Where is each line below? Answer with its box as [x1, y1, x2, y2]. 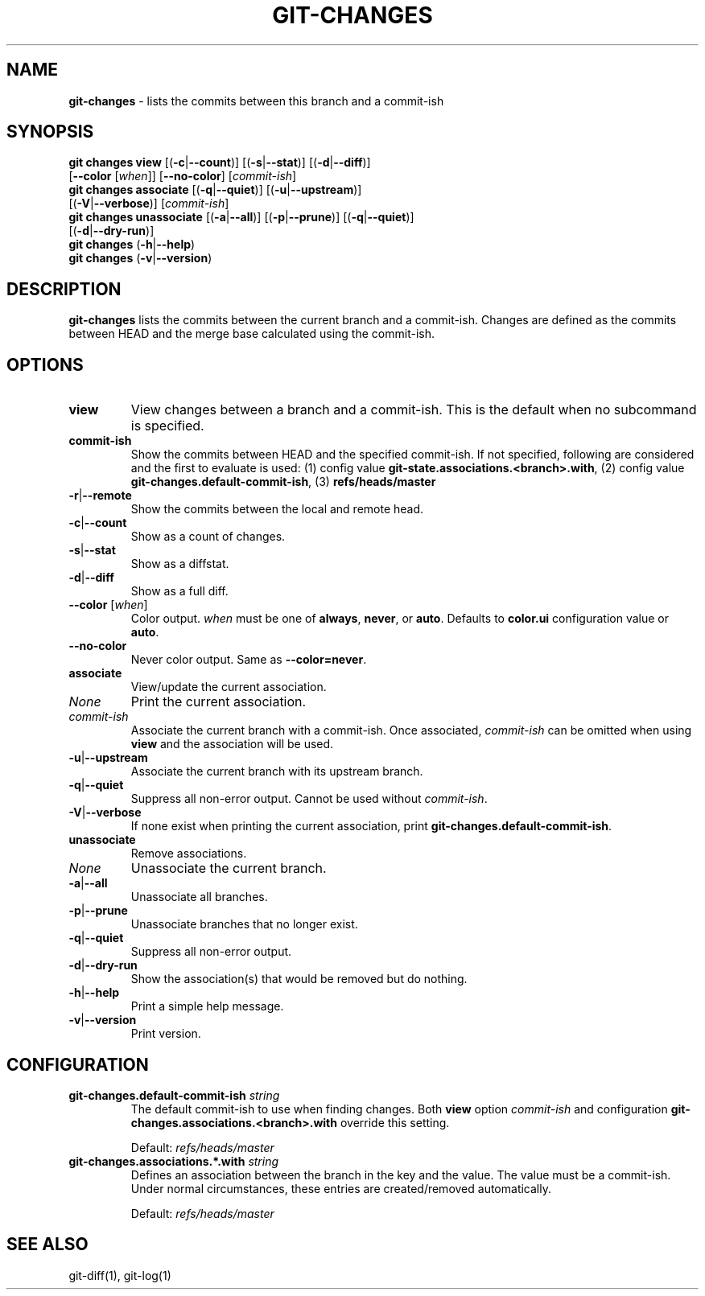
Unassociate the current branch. [130, 860, 327, 877]
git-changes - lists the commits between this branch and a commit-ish [68, 93, 444, 108]
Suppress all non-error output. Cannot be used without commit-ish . [130, 792, 488, 806]
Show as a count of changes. [130, 529, 286, 544]
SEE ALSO [6, 1234, 89, 1255]
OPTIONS [6, 354, 84, 375]
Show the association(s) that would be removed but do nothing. [130, 972, 468, 986]
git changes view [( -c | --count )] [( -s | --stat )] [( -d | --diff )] [68, 155, 371, 170]
